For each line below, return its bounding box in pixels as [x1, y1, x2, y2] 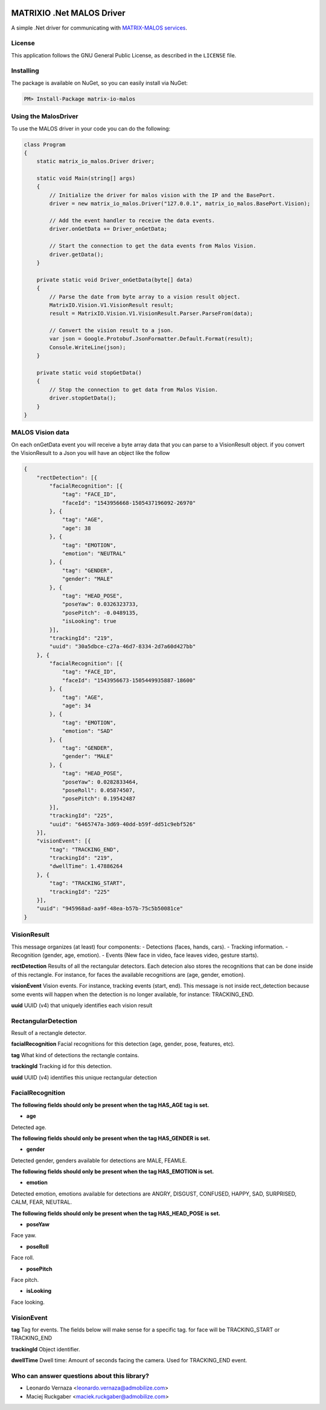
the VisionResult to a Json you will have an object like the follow [11, 449, 170, 457]
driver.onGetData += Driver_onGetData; [49, 225, 167, 233]
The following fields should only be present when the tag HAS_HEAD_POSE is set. [11, 1209, 220, 1217]
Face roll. [11, 1254, 34, 1261]
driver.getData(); [49, 251, 104, 258]
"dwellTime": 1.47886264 [49, 863, 123, 870]
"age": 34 [62, 703, 91, 709]
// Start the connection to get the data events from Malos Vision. [49, 242, 257, 249]
